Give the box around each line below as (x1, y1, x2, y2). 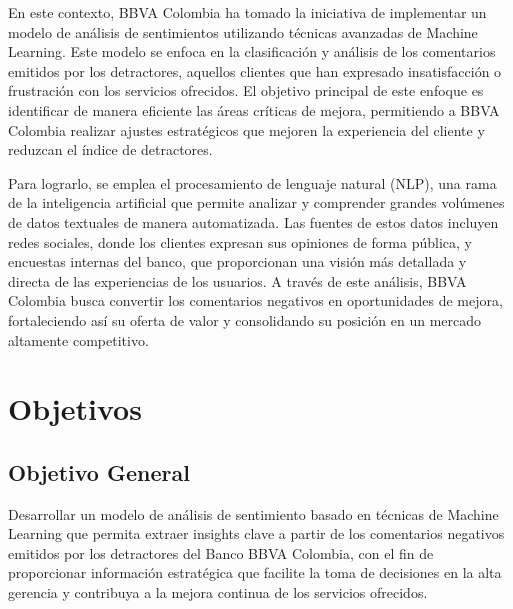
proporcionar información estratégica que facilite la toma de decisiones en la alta (8, 562, 502, 583)
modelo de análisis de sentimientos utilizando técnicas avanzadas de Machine (8, 21, 478, 42)
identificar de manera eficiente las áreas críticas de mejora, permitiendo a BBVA (8, 99, 500, 120)
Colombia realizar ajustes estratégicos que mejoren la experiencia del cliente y (8, 119, 485, 140)
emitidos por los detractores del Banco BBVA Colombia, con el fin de (8, 542, 434, 563)
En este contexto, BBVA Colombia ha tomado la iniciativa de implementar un (8, 2, 487, 22)
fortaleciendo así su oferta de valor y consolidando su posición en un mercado (8, 309, 482, 330)
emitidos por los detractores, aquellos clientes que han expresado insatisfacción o (8, 60, 502, 81)
